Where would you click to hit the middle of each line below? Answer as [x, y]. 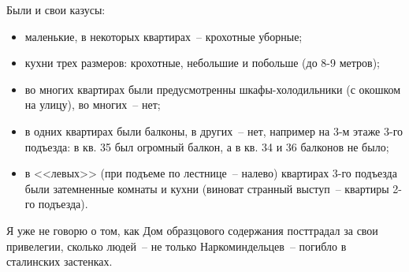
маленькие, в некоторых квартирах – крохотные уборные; [164, 36]
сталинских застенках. [59, 261]
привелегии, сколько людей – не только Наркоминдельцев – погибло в [177, 246]
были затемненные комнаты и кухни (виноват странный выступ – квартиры [207, 188]
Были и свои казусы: [56, 9]
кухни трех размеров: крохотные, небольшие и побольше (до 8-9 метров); [202, 63]
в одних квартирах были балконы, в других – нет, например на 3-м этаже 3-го [214, 130]
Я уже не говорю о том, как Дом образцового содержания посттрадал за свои [192, 230]
